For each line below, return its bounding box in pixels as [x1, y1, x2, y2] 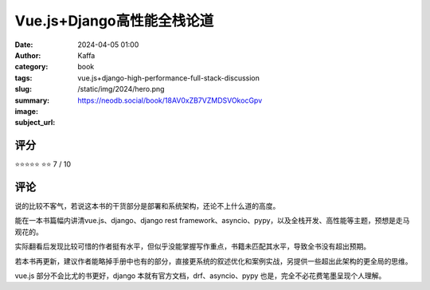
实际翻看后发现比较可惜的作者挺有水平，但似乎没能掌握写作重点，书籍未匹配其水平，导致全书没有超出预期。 [14, 241, 370, 251]
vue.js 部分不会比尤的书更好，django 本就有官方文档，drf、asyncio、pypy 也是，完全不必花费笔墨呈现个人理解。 [14, 271, 386, 280]
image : [14, 106, 39, 116]
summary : [14, 96, 50, 105]
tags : [14, 72, 33, 83]
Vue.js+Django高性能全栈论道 [14, 12, 214, 29]
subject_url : [14, 118, 56, 127]
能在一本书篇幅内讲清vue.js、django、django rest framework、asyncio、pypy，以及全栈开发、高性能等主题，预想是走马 [14, 216, 410, 225]
